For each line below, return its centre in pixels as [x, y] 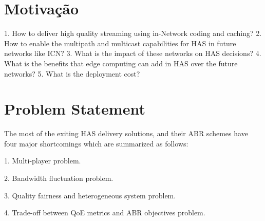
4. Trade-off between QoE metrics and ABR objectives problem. [105, 213]
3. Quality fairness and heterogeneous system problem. [90, 195]
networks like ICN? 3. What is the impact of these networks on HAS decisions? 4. [133, 53]
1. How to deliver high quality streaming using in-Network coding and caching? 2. [133, 33]
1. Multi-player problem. [43, 161]
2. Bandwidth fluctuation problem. [59, 178]
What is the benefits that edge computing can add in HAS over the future [121, 63]
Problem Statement [75, 109]
